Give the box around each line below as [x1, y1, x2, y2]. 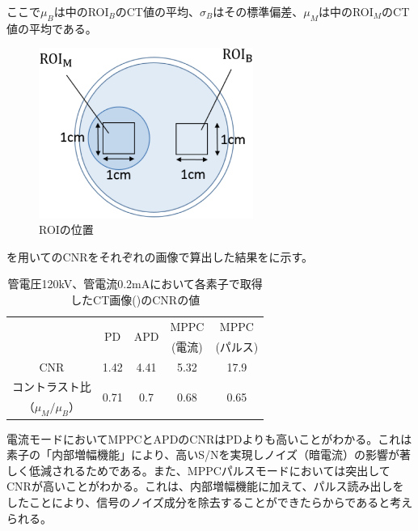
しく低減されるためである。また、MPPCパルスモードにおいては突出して [6, 461, 391, 478]
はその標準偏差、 [213, 3, 304, 19]
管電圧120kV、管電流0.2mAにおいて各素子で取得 [7, 275, 263, 292]
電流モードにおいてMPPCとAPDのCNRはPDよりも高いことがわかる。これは [6, 430, 412, 447]
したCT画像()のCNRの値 [70, 291, 201, 308]
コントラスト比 [12, 378, 91, 395]
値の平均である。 [6, 19, 97, 36]
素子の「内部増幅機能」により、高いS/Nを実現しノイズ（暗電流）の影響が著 [6, 446, 412, 463]
